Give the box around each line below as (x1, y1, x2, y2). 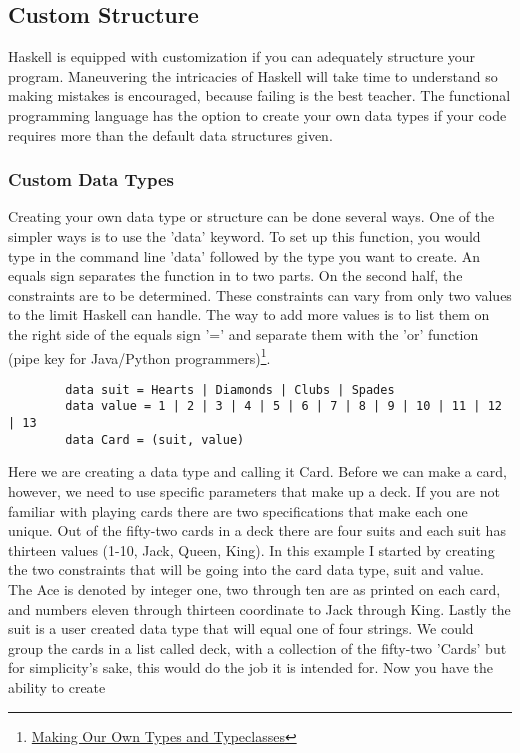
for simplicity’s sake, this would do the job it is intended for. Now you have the (8, 657, 494, 678)
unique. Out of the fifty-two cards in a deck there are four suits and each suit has (8, 520, 506, 541)
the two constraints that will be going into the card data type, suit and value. (8, 559, 484, 580)
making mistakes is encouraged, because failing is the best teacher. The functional (8, 85, 511, 106)
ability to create (8, 676, 106, 697)
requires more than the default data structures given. (8, 124, 333, 145)
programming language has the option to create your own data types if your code (8, 104, 507, 125)
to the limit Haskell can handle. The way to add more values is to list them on (8, 304, 490, 325)
